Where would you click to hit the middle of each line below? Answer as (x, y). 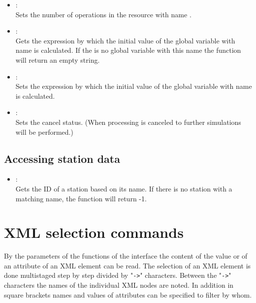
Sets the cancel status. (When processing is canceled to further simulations (128, 122)
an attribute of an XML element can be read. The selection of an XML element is (128, 265)
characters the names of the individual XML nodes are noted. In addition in (119, 285)
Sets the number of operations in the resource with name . (103, 14)
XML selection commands (94, 232)
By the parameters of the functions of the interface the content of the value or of (126, 256)
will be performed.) (44, 132)
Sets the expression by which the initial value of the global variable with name (134, 86)
